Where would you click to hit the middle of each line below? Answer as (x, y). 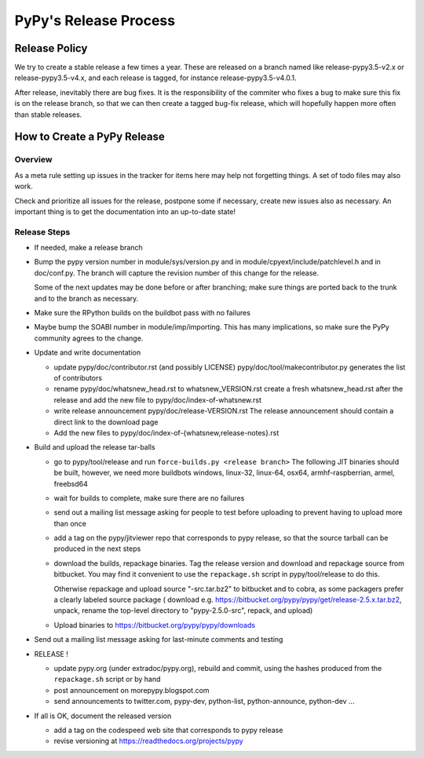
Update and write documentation (88, 352)
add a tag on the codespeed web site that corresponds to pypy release (168, 730)
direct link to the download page (106, 422)
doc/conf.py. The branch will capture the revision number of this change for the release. (177, 273)
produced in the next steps (97, 548)
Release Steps (42, 231)
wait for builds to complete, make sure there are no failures (149, 497)
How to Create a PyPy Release (90, 137)
